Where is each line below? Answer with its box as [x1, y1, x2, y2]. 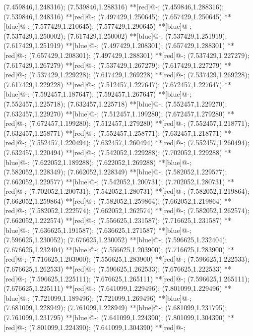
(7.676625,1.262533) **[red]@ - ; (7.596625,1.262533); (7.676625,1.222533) [3, 264, 222, 274]
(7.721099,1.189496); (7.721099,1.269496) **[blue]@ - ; [32, 292, 191, 303]
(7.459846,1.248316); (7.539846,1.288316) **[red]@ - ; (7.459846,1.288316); [3, 1, 224, 11]
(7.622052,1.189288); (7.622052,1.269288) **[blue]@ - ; [32, 157, 191, 167]
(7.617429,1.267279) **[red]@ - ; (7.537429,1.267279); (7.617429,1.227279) [3, 59, 222, 70]
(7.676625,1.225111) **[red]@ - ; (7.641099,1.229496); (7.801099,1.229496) [3, 283, 222, 293]
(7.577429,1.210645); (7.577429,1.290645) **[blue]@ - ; [32, 21, 191, 31]
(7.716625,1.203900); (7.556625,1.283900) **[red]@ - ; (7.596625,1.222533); [29, 254, 250, 264]
